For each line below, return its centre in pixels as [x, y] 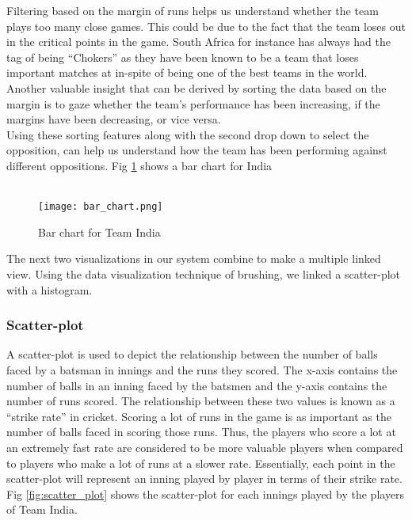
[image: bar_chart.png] [101, 207]
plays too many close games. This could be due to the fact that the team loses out [206, 26]
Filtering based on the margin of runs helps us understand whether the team [193, 10]
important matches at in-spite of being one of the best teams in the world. [187, 72]
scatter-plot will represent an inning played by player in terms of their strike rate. [204, 478]
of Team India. [42, 509]
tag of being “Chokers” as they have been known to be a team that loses [183, 57]
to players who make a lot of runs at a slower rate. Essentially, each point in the [201, 463]
